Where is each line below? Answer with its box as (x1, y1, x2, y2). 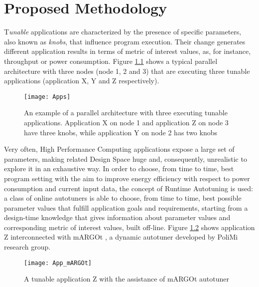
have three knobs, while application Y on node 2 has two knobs (24, 127, 217, 137)
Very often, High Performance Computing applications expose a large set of (4, 144, 235, 154)
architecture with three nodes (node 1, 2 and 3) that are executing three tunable (4, 65, 250, 76)
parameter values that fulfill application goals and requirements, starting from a (4, 202, 248, 213)
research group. (4, 242, 51, 252)
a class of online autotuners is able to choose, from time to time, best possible (4, 193, 242, 203)
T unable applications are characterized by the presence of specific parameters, (4, 26, 242, 37)
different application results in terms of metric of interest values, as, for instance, (4, 46, 251, 56)
